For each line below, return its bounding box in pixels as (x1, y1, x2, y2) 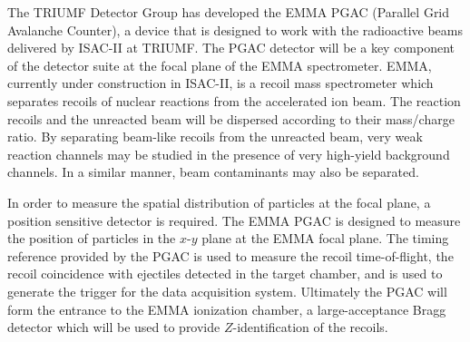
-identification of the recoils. (232, 318, 388, 337)
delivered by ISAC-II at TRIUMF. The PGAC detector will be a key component (7, 38, 455, 57)
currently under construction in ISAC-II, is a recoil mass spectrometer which (7, 73, 434, 93)
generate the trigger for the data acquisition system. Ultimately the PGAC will (7, 281, 447, 300)
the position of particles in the (7, 229, 176, 248)
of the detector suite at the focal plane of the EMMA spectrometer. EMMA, (7, 55, 432, 74)
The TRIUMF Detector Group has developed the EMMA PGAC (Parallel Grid (7, 3, 450, 21)
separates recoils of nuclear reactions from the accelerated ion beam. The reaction (7, 91, 461, 110)
